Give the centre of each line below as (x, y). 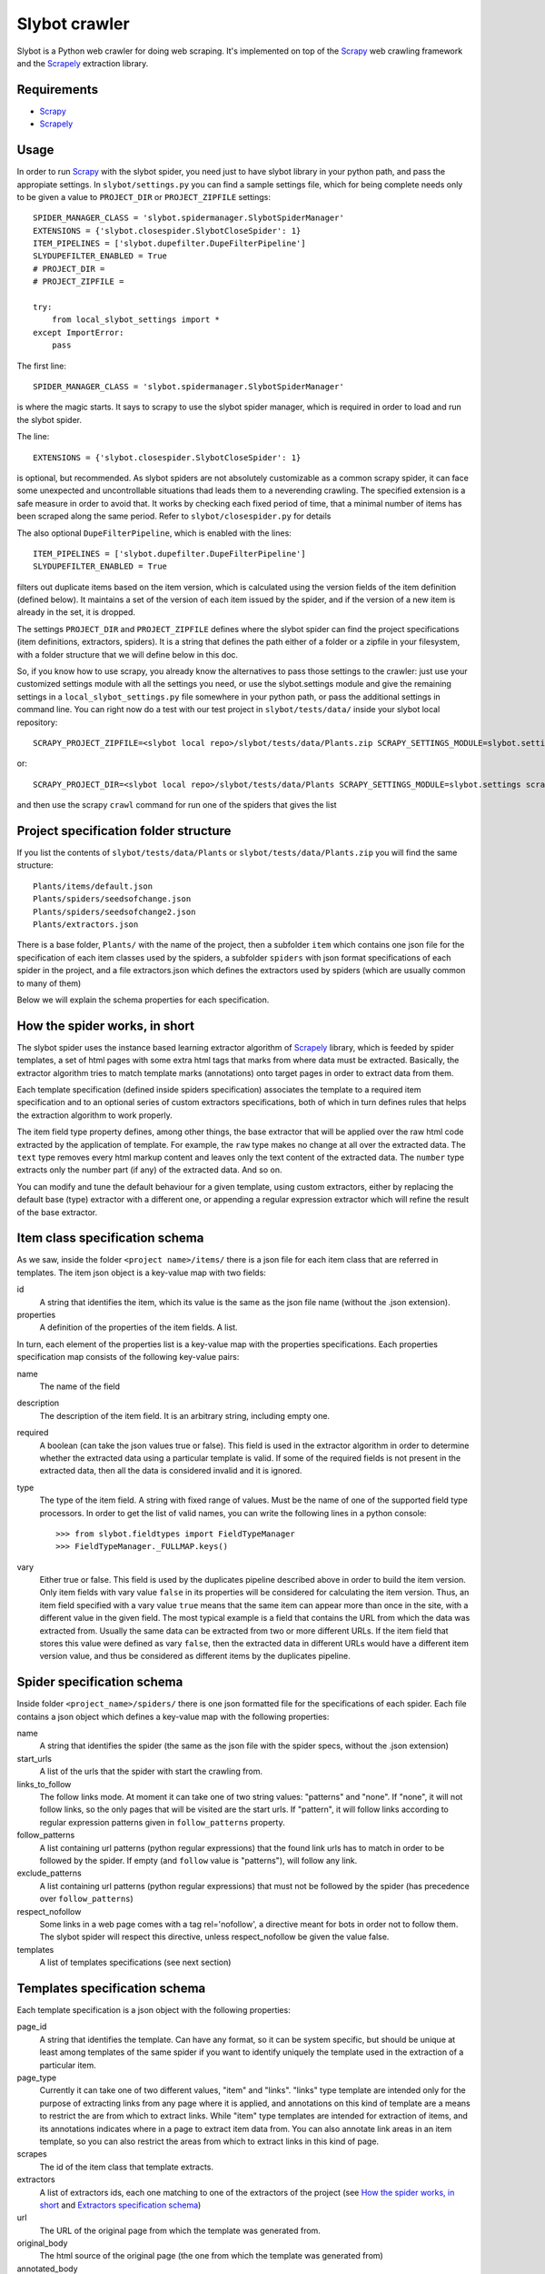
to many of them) (49, 983)
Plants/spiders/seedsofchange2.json (114, 911)
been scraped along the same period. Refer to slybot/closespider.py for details (174, 516)
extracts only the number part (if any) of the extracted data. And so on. (149, 1170)
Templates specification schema (111, 1988)
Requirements (58, 90)
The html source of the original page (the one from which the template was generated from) (211, 2256)
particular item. (68, 2065)
